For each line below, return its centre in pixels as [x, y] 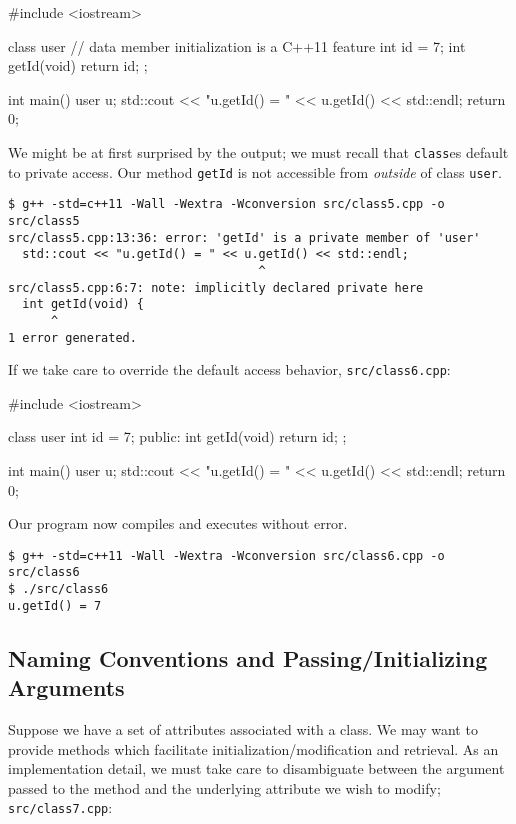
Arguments [66, 687]
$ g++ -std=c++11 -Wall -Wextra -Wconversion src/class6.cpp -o [226, 555]
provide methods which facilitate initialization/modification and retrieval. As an [253, 748]
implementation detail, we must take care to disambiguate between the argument [256, 768]
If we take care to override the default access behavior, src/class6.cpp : [229, 369]
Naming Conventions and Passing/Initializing [248, 657]
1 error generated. [72, 337]
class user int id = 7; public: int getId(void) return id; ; [177, 436]
